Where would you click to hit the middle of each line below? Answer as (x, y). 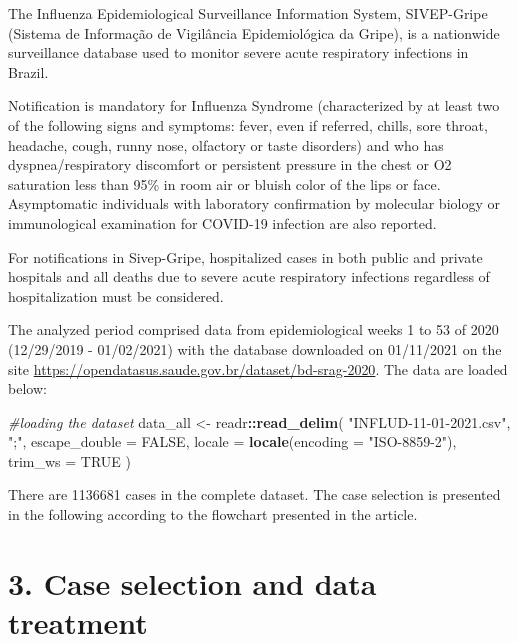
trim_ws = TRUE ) (70, 460)
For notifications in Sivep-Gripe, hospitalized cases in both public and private (245, 256)
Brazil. (28, 71)
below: (27, 388)
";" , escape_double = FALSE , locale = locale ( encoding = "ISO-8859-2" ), (232, 441)
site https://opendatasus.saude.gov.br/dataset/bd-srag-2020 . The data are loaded (258, 368)
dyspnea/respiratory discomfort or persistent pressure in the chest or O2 (230, 164)
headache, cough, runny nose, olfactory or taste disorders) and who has (226, 144)
